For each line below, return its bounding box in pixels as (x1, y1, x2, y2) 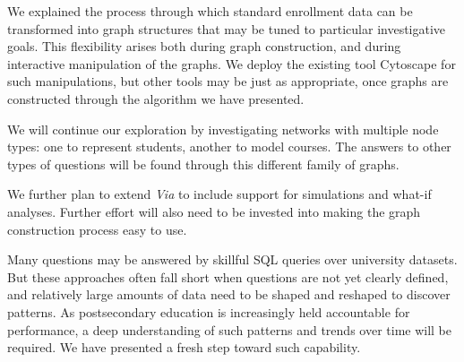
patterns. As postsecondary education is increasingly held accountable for (7, 302, 410, 321)
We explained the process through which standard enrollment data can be (7, 2, 413, 20)
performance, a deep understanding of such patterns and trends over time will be (7, 320, 452, 339)
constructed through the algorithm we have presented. (7, 89, 305, 108)
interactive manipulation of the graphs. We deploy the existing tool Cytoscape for (7, 54, 456, 73)
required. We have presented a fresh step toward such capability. (7, 338, 361, 357)
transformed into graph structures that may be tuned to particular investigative (7, 19, 446, 38)
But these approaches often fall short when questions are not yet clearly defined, (7, 267, 449, 286)
